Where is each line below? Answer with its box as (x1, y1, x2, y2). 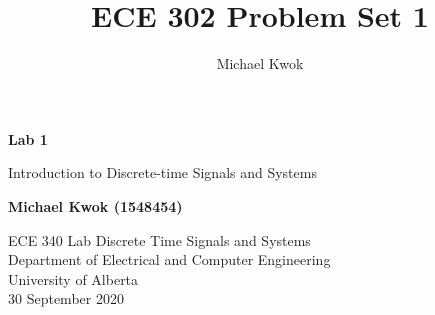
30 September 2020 (8, 288, 124, 309)
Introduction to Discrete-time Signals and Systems (8, 162, 317, 183)
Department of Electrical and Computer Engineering (8, 249, 331, 270)
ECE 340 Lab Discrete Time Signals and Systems (8, 229, 311, 250)
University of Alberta (8, 268, 139, 289)
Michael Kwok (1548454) (8, 195, 183, 216)
